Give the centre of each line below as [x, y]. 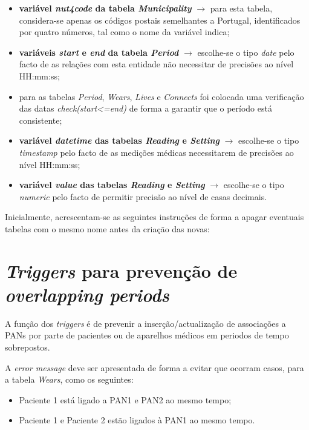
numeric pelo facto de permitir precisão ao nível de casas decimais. [143, 196]
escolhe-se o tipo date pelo [246, 52]
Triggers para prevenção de [121, 270]
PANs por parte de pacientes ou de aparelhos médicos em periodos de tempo [147, 335]
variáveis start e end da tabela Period [99, 52]
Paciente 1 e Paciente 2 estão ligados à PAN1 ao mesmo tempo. [137, 420]
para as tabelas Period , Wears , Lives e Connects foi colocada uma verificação [161, 96]
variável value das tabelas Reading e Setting [112, 185]
